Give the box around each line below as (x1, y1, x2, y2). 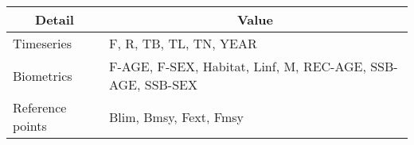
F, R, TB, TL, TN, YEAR (108, 34, 257, 52)
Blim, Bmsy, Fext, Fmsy (108, 107, 244, 126)
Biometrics (13, 66, 72, 85)
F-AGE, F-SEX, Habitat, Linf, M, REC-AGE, (108, 57, 366, 75)
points (13, 116, 47, 135)
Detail (35, 10, 74, 29)
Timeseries (13, 34, 72, 52)
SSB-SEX (144, 75, 197, 93)
